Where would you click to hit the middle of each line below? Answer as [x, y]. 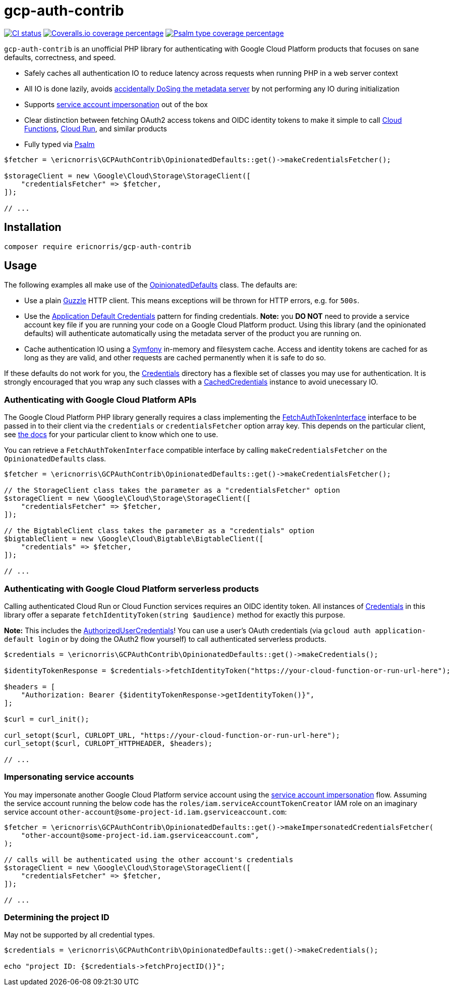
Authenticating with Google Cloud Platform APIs [100, 399]
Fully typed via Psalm [60, 144]
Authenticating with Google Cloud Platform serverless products [132, 588]
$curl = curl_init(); [47, 719]
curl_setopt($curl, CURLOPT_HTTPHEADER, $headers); [108, 743]
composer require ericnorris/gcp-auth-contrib [98, 246]
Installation [33, 227]
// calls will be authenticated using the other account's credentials [149, 859]
